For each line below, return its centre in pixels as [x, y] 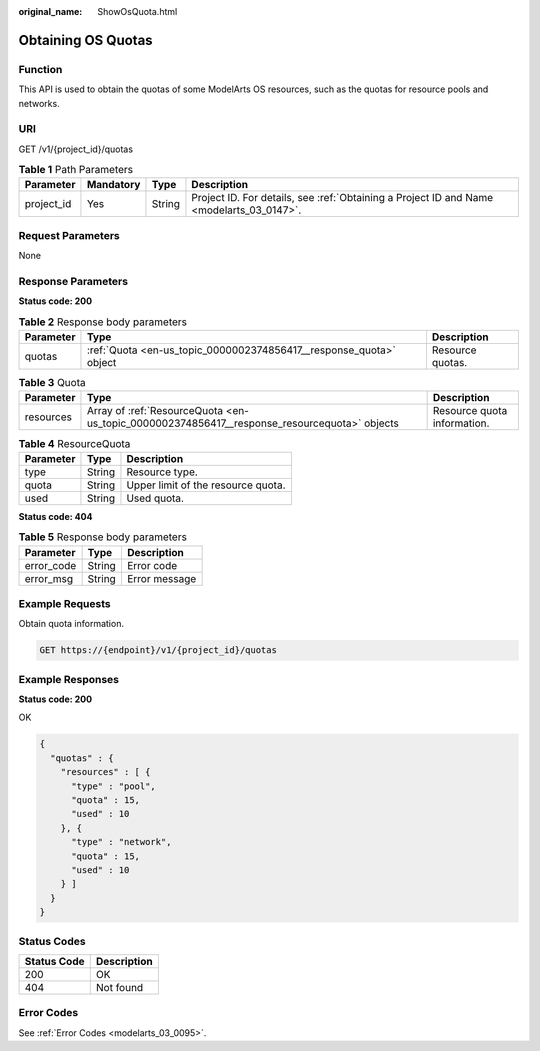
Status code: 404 [55, 516]
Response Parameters [73, 281]
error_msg [49, 578]
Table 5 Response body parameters [102, 537]
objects [381, 423]
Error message [161, 578]
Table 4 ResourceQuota [74, 443]
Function [40, 69]
